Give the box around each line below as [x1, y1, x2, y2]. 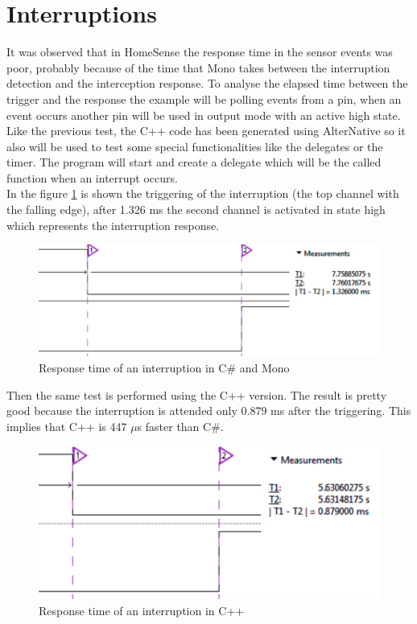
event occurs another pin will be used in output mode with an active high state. [6, 106, 401, 123]
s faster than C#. [137, 417, 224, 434]
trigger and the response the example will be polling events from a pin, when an [6, 90, 402, 107]
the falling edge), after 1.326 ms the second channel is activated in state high [6, 201, 386, 218]
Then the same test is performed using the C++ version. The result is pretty [6, 386, 387, 403]
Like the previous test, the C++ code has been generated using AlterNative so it [6, 122, 406, 139]
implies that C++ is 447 [6, 417, 127, 434]
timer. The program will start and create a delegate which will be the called [6, 154, 382, 170]
